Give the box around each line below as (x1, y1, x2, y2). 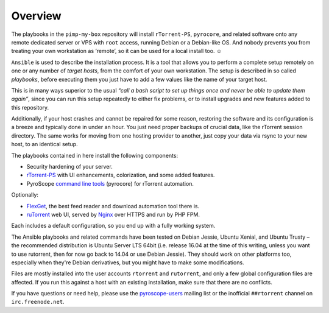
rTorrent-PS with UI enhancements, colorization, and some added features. (26, 171, 215, 179)
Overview (11, 9, 62, 23)
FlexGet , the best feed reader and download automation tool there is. (26, 202, 200, 209)
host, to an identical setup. (11, 141, 79, 148)
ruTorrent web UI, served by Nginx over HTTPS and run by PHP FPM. (26, 211, 200, 218)
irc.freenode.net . (11, 298, 65, 306)
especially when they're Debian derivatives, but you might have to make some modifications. (11, 259, 244, 266)
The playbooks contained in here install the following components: (11, 152, 179, 159)
